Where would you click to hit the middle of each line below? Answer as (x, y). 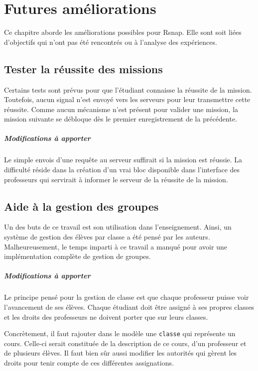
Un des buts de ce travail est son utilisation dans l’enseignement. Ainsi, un (118, 227)
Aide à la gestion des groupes (81, 206)
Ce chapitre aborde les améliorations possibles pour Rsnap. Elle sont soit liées (123, 32)
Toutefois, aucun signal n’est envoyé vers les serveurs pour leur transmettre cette (127, 99)
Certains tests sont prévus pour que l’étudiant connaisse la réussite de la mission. (128, 89)
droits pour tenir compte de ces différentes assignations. (89, 363)
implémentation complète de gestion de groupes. (77, 256)
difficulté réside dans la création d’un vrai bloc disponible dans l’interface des (122, 170)
